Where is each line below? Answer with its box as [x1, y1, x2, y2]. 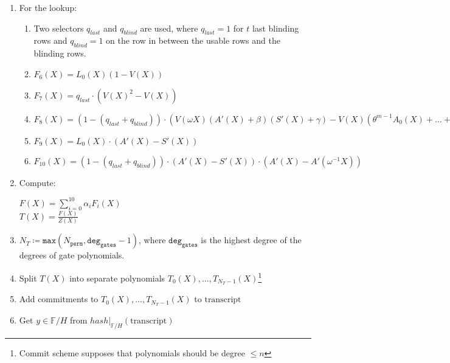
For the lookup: [19, 1, 77, 13]
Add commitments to [19, 292, 99, 305]
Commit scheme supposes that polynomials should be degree [19, 347, 245, 359]
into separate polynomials [69, 271, 165, 284]
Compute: [19, 176, 56, 188]
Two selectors [33, 21, 84, 34]
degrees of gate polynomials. [19, 249, 125, 261]
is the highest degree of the [201, 233, 302, 246]
